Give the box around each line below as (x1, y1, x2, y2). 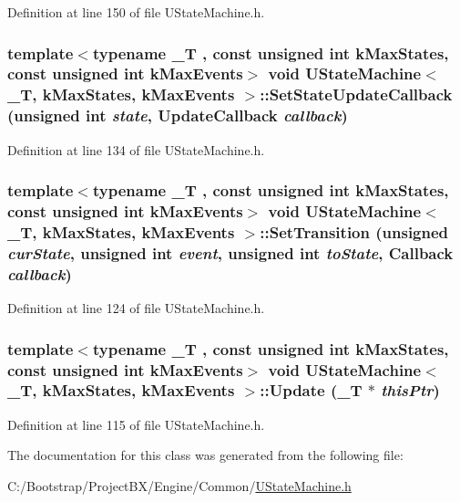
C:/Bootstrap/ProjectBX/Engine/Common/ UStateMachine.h (7, 476, 352, 495)
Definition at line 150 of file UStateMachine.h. (7, 3, 265, 21)
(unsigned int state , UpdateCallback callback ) (7, 104, 348, 127)
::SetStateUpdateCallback (260, 83, 453, 106)
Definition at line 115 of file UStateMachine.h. (7, 414, 265, 434)
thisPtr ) (381, 379, 440, 402)
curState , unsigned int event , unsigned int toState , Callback (7, 241, 454, 264)
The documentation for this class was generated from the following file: (7, 445, 404, 465)
